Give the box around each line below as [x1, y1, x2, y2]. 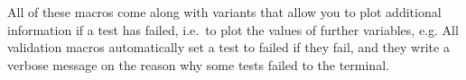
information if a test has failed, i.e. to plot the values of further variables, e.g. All [7, 20, 459, 39]
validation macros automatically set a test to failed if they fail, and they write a [7, 38, 450, 57]
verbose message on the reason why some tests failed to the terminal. [7, 55, 389, 74]
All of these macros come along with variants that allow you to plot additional [7, 3, 442, 21]
